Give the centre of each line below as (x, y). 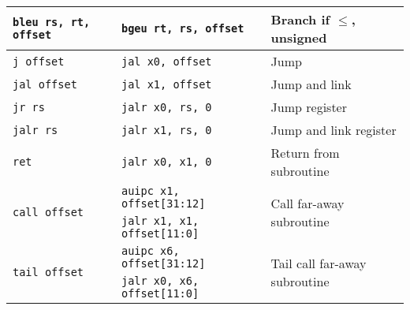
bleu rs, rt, (52, 22)
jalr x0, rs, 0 (166, 107)
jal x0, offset (166, 61)
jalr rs (35, 130)
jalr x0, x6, (160, 281)
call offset (48, 212)
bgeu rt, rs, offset (183, 28)
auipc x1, (150, 191)
